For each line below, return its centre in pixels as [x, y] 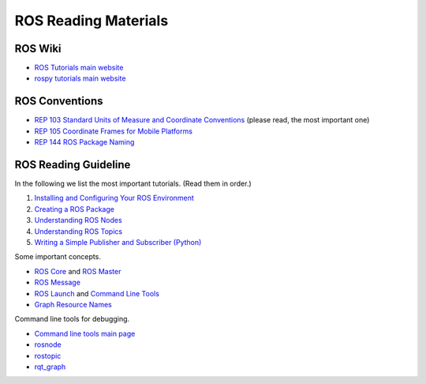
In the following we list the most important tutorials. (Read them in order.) [133, 184]
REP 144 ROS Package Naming [84, 142]
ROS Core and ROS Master [78, 271]
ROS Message [57, 282]
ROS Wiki [38, 49]
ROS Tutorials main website [79, 68]
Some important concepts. [58, 257]
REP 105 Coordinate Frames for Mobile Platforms [114, 131]
